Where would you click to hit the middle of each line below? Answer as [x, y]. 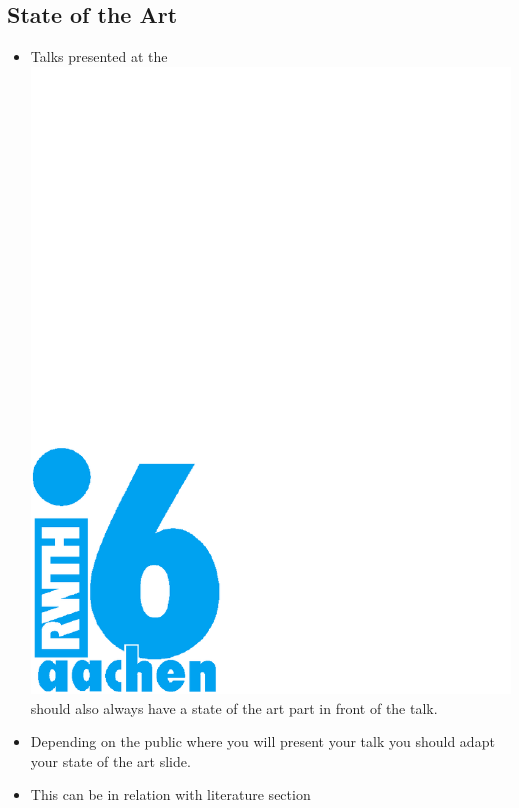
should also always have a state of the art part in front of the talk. [234, 707]
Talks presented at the [99, 56]
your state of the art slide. [110, 760]
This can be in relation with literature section [170, 794]
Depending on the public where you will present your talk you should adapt [262, 741]
